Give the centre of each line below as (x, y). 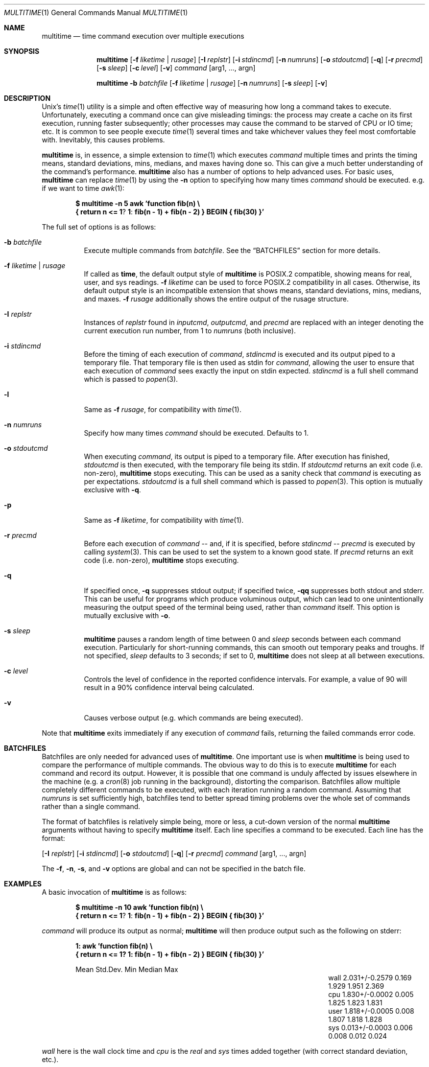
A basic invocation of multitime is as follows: (114, 892)
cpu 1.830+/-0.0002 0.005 (371, 994)
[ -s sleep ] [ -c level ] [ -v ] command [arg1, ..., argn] (176, 68)
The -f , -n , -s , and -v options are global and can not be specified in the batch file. (174, 869)
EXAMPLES (23, 884)
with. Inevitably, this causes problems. (103, 140)
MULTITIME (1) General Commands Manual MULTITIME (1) (96, 12)
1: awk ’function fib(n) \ (114, 946)
